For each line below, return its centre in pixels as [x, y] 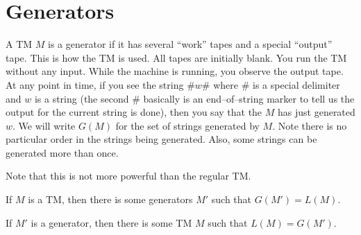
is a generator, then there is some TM [111, 222]
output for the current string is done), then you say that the [134, 112]
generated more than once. [62, 152]
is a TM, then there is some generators [110, 199]
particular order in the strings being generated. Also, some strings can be [161, 139]
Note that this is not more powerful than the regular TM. [128, 176]
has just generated [317, 112]
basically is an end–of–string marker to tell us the [249, 98]
